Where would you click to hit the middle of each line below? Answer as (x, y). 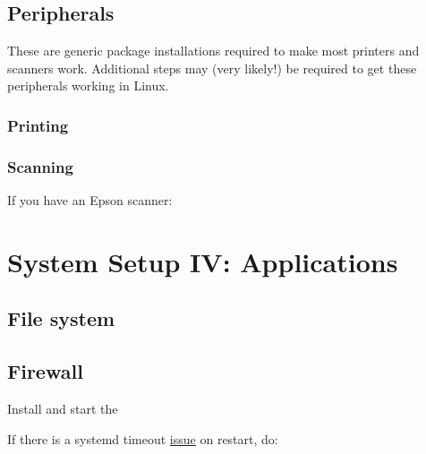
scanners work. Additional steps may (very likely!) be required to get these (212, 68)
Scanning (40, 166)
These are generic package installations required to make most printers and (213, 51)
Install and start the (63, 408)
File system (61, 318)
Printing (38, 125)
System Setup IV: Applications (203, 261)
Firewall (45, 371)
